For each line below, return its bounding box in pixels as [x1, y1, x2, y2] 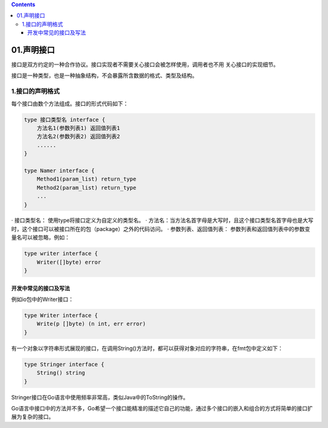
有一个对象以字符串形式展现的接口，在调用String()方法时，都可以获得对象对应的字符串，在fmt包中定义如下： [11, 344, 284, 352]
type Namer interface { [24, 167, 95, 174]
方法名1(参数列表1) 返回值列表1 [36, 125, 120, 131]
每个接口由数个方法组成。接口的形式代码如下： [11, 100, 129, 107]
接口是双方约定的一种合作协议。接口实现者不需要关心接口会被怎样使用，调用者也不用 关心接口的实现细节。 [11, 61, 279, 68]
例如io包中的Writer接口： [11, 295, 74, 303]
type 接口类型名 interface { [24, 116, 106, 123]
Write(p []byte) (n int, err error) [36, 320, 146, 328]
